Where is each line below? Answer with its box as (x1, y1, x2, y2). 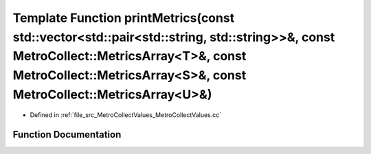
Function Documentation (12, 129, 122, 140)
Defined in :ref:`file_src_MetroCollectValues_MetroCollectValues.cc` (30, 110, 222, 119)
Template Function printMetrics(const (12, 10, 235, 25)
